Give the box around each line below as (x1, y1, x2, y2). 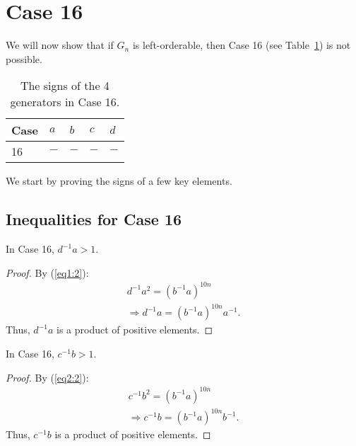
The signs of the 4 (20, 77, 109, 94)
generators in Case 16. (10, 93, 120, 110)
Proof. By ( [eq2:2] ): (6, 370, 89, 384)
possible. (6, 51, 42, 66)
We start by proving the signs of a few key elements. (6, 173, 232, 188)
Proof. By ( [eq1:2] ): (6, 265, 89, 280)
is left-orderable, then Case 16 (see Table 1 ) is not (132, 38, 351, 52)
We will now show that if (6, 38, 114, 52)
